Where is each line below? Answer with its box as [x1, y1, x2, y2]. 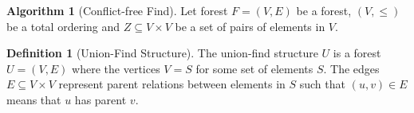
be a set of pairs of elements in [175, 18, 325, 34]
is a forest [333, 45, 381, 61]
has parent [74, 91, 127, 107]
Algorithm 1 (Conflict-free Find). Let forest [6, 2, 228, 18]
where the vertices [72, 60, 160, 76]
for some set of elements [195, 60, 313, 76]
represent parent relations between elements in [58, 76, 286, 92]
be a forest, [296, 2, 352, 18]
